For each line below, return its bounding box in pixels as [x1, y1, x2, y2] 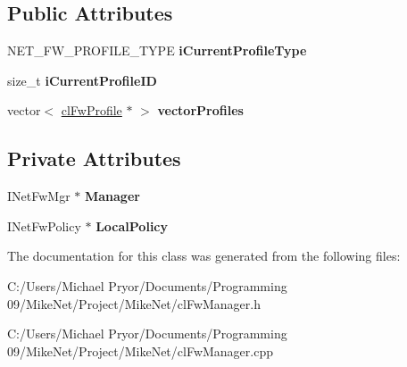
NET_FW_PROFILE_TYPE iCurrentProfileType [7, 41, 307, 60]
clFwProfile [61, 101, 122, 120]
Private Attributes [7, 145, 181, 172]
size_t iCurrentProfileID [7, 71, 157, 89]
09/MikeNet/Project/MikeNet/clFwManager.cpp [7, 341, 273, 360]
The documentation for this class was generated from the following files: [7, 246, 401, 265]
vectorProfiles [157, 101, 244, 120]
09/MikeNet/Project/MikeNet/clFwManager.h [7, 294, 261, 313]
